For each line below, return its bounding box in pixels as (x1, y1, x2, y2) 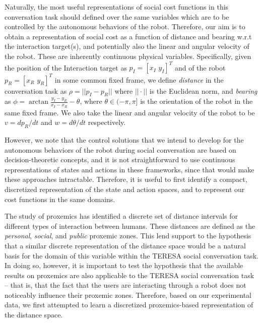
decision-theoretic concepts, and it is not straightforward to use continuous (5, 154, 235, 165)
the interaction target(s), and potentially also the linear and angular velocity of (5, 41, 249, 51)
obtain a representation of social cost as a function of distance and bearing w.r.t (5, 31, 252, 41)
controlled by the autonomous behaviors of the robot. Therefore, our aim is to (5, 21, 245, 32)
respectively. (88, 117, 126, 127)
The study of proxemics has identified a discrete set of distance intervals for (5, 211, 238, 221)
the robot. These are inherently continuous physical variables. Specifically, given (5, 50, 251, 61)
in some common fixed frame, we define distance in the (54, 74, 224, 85)
